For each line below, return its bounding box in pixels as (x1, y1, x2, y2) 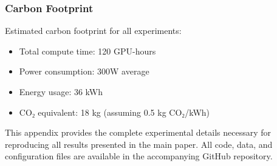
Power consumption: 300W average (19, 65, 149, 78)
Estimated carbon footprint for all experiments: (5, 24, 182, 37)
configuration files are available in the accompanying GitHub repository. (5, 150, 273, 162)
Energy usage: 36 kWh (19, 85, 103, 98)
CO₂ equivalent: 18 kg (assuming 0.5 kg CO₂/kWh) (19, 105, 210, 118)
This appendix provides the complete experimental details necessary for (5, 126, 272, 139)
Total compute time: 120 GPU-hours (19, 44, 156, 57)
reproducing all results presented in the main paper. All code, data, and (5, 138, 273, 150)
